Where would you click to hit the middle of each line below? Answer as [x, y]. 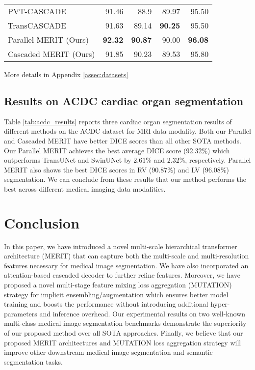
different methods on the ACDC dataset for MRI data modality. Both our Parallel [127, 131]
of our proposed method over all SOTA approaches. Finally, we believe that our [124, 333]
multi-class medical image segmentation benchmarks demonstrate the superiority [125, 323]
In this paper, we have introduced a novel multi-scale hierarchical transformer [121, 246]
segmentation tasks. [33, 361]
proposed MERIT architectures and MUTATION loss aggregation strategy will [123, 342]
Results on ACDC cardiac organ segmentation [124, 100]
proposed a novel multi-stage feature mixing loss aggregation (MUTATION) [118, 285]
